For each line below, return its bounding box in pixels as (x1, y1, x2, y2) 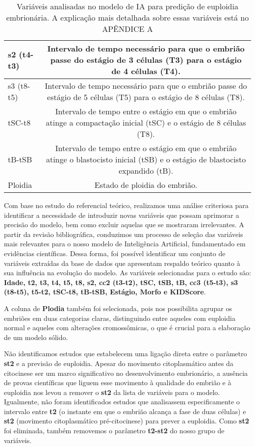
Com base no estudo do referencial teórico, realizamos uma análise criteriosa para (4, 200, 249, 210)
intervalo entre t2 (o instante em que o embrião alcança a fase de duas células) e (4, 406, 246, 416)
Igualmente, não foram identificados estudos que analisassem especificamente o (4, 396, 240, 407)
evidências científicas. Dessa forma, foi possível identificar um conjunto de (4, 248, 226, 258)
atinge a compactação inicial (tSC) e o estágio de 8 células (46, 117, 246, 128)
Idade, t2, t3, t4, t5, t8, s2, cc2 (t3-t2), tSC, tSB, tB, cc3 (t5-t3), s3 (4, 277, 238, 287)
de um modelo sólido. (4, 332, 68, 342)
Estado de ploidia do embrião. (94, 179, 198, 190)
